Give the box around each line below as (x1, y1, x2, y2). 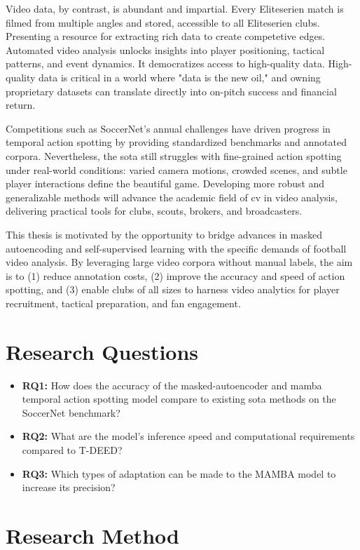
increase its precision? (22, 480, 116, 495)
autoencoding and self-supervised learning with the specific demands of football (6, 241, 347, 255)
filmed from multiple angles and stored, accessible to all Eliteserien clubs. (6, 15, 320, 29)
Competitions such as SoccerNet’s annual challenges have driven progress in (6, 121, 331, 135)
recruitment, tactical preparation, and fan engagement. (6, 295, 241, 310)
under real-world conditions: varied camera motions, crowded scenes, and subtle (6, 162, 347, 177)
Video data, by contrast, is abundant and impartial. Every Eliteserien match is (6, 1, 344, 15)
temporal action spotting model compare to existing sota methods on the (22, 391, 336, 406)
